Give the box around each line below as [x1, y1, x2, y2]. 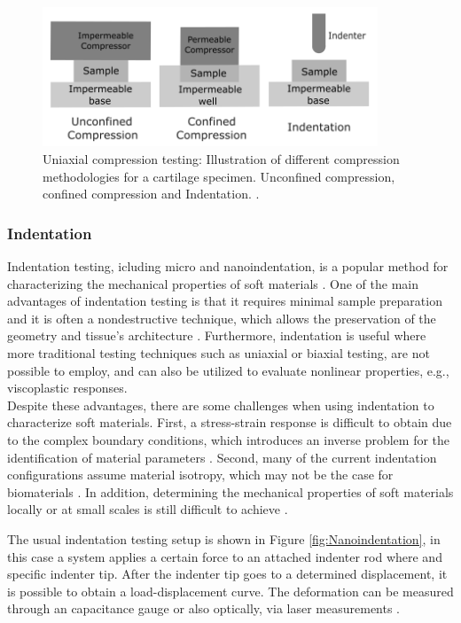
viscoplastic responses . [7, 378, 128, 397]
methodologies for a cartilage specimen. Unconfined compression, [43, 167, 395, 185]
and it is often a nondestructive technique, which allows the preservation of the [7, 308, 436, 327]
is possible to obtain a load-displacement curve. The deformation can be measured [7, 581, 454, 600]
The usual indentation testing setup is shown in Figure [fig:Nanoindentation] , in [7, 529, 441, 548]
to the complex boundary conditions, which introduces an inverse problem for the [7, 431, 450, 448]
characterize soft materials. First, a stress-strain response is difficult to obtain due [7, 413, 452, 432]
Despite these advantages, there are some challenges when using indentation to [7, 395, 434, 414]
